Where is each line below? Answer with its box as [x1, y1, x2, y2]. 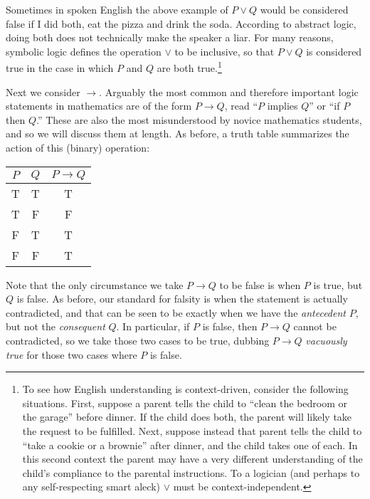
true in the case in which [6, 61, 114, 75]
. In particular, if [116, 319, 190, 334]
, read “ [224, 98, 258, 113]
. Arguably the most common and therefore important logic [99, 84, 359, 99]
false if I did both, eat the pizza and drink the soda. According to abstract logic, [6, 16, 356, 31]
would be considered [260, 2, 349, 16]
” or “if [309, 98, 340, 113]
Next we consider [6, 84, 80, 99]
